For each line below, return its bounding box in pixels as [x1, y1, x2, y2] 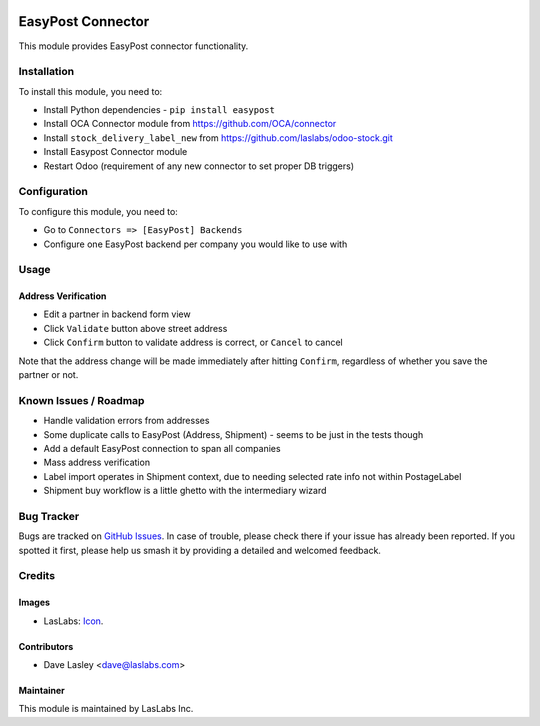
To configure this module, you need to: [18, 205, 179, 217]
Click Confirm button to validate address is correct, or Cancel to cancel [43, 336, 344, 349]
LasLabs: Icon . [43, 615, 104, 627]
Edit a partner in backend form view [43, 308, 191, 320]
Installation [18, 65, 75, 79]
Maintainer [18, 685, 65, 697]
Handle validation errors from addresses [43, 415, 210, 427]
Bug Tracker [18, 509, 80, 523]
